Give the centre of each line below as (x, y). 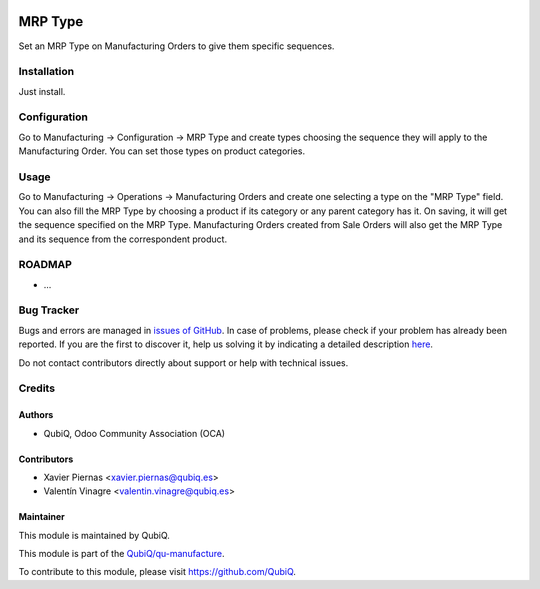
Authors (36, 415)
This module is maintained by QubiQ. (94, 535)
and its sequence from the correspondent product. (123, 239)
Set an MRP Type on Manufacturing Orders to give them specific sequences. (176, 46)
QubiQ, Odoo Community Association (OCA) (134, 433)
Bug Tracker (49, 310)
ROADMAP (45, 265)
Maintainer (41, 517)
